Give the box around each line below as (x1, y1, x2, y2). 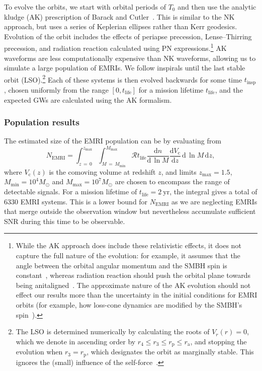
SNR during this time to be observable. (4, 215, 125, 226)
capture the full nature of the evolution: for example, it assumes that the (16, 250, 240, 261)
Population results (4, 116, 79, 128)
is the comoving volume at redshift (49, 166, 156, 177)
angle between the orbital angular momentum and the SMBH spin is (16, 260, 227, 270)
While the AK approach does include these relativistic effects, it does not (16, 240, 241, 251)
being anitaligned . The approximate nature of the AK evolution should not (16, 279, 251, 290)
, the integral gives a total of (169, 186, 257, 197)
